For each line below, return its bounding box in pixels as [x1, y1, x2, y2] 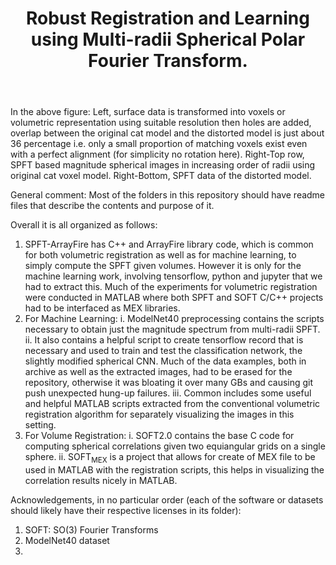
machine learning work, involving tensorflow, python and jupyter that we [24, 270, 323, 282]
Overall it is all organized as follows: [10, 219, 158, 231]
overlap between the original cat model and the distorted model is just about [10, 127, 325, 139]
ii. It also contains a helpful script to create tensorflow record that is [24, 334, 304, 346]
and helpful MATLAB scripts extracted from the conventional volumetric [24, 398, 321, 410]
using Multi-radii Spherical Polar [30, 28, 306, 51]
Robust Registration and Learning [26, 7, 310, 30]
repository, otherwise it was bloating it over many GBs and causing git [24, 377, 314, 389]
